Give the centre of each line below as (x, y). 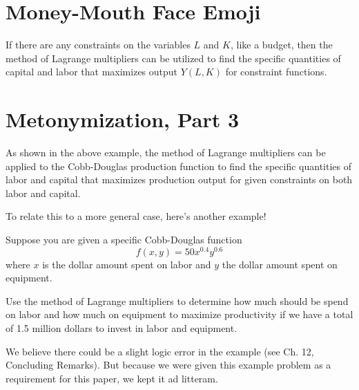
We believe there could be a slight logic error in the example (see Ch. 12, (160, 351)
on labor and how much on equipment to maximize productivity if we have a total (179, 314)
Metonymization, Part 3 (123, 119)
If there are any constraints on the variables (98, 45)
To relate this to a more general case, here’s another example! (136, 216)
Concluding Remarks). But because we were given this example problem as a (168, 365)
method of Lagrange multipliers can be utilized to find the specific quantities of (173, 58)
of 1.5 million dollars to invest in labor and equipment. (122, 328)
